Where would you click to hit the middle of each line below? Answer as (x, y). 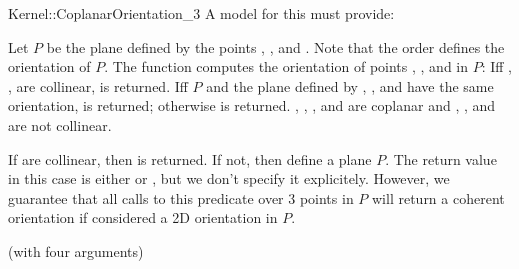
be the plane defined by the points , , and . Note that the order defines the (275, 46)
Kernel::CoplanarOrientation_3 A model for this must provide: (201, 13)
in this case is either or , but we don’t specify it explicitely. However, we (229, 178)
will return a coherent (438, 197)
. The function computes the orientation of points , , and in (286, 66)
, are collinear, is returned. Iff (98, 85)
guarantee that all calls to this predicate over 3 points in (181, 197)
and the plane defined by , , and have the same (350, 85)
